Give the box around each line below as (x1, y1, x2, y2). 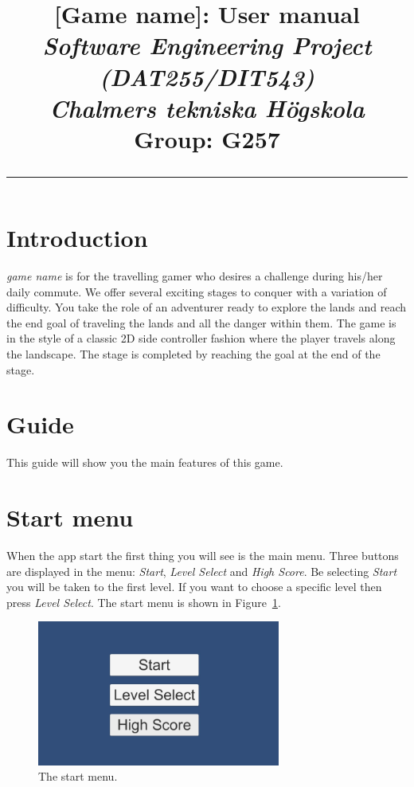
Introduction (6, 221, 148, 254)
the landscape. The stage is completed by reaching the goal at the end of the (6, 346, 381, 362)
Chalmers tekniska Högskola (49, 91, 365, 124)
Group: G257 (134, 122, 280, 155)
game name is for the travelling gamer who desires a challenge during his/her (6, 268, 383, 284)
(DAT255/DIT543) (99, 60, 315, 93)
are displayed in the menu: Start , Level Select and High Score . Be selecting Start (6, 562, 397, 579)
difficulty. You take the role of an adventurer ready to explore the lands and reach (6, 299, 406, 315)
